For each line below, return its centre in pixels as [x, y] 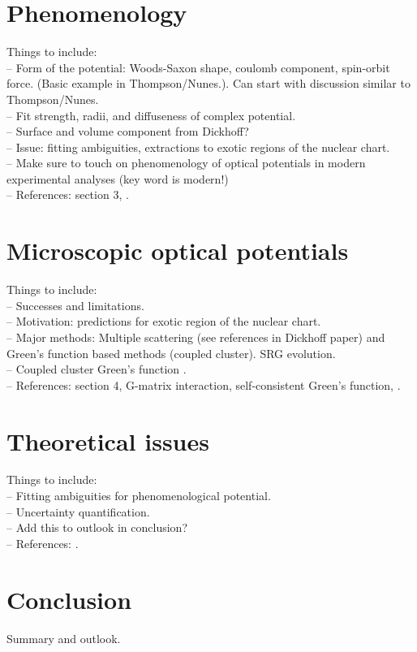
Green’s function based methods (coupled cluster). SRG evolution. [171, 353]
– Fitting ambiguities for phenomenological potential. [139, 496]
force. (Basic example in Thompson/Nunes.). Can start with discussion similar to [208, 83]
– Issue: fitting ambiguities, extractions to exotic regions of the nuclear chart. [198, 147]
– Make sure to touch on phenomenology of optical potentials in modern [186, 163]
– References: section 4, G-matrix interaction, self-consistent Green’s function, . [204, 384]
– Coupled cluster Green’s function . [97, 369]
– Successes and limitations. [75, 305]
